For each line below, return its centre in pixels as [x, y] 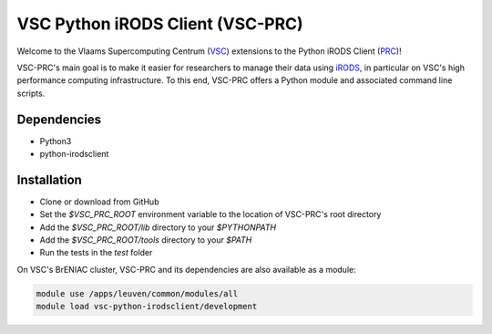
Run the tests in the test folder [96, 253]
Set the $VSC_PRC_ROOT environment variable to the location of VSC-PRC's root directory [210, 214]
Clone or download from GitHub [99, 202]
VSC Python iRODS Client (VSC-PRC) [160, 24]
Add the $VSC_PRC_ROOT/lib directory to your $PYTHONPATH [158, 227]
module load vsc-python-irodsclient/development [147, 307]
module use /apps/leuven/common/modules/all [137, 293]
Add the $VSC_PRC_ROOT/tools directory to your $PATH [146, 240]
